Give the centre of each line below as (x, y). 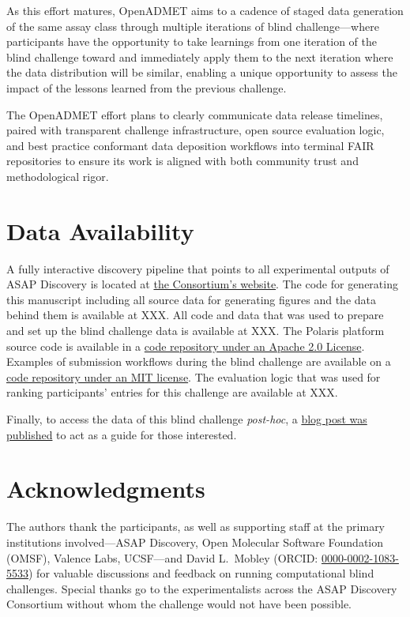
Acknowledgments (106, 489)
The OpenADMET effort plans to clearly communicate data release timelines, (195, 114)
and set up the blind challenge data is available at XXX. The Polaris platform (196, 331)
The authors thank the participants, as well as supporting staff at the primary (196, 527)
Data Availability (100, 230)
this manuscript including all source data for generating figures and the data (191, 299)
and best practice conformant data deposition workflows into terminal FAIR (190, 145)
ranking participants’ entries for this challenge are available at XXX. (172, 392)
